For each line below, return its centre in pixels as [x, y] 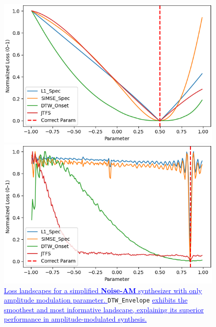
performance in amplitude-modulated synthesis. [75, 319]
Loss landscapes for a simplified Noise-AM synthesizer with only [103, 290]
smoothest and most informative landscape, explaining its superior [104, 309]
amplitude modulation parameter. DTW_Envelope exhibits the [96, 300]
